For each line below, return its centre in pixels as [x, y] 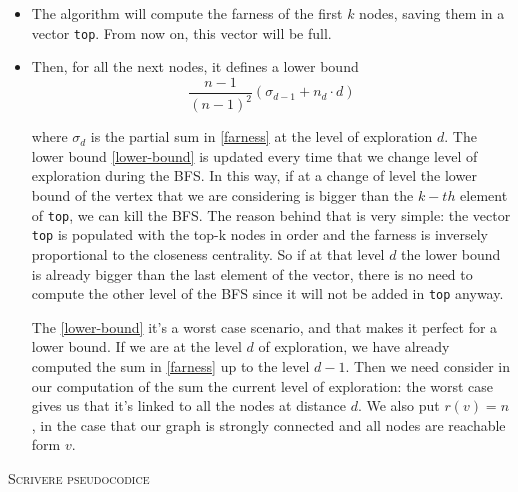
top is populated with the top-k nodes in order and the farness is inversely [259, 234]
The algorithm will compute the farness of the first [187, 13]
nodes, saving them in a [432, 13]
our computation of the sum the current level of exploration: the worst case [262, 385]
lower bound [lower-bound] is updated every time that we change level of [254, 155]
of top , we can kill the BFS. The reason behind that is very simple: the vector [271, 214]
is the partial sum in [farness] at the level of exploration [261, 136]
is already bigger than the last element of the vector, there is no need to [252, 273]
